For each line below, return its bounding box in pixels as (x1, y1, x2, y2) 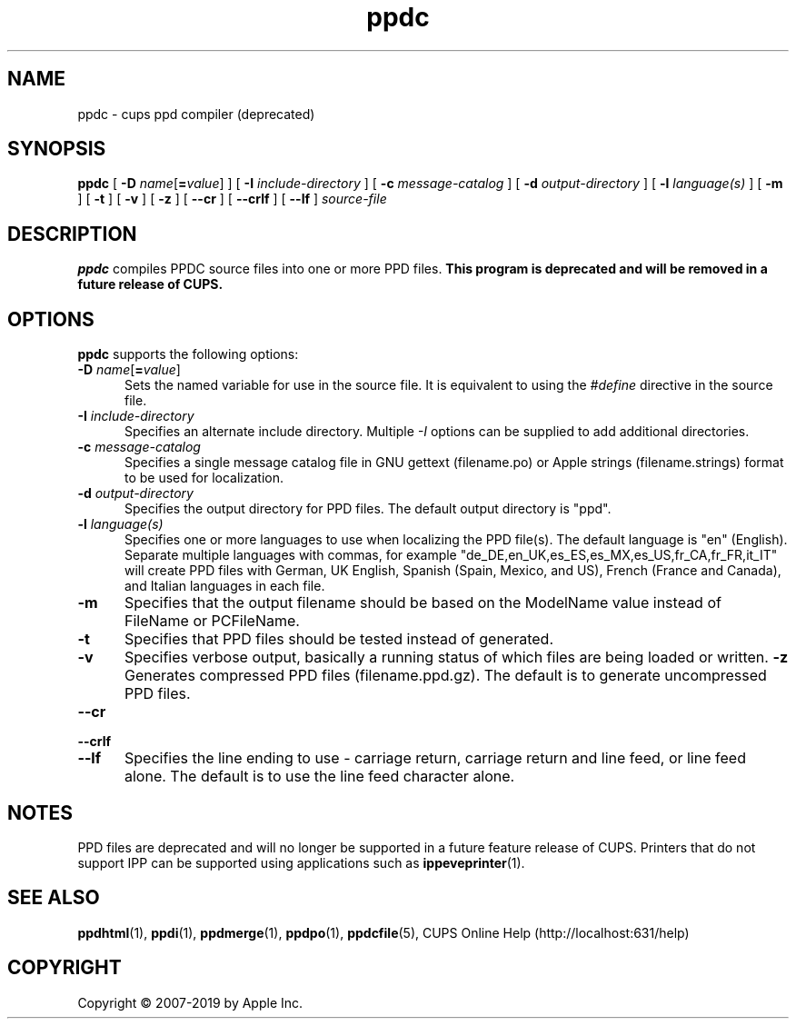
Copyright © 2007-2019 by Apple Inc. (77, 994, 303, 1011)
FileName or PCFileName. (124, 612, 300, 631)
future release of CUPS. (77, 276, 224, 293)
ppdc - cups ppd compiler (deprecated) (77, 105, 315, 122)
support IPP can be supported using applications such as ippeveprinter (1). (77, 854, 525, 871)
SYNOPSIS (7, 137, 106, 161)
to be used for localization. (124, 470, 284, 486)
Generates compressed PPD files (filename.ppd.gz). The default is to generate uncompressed (124, 666, 767, 685)
